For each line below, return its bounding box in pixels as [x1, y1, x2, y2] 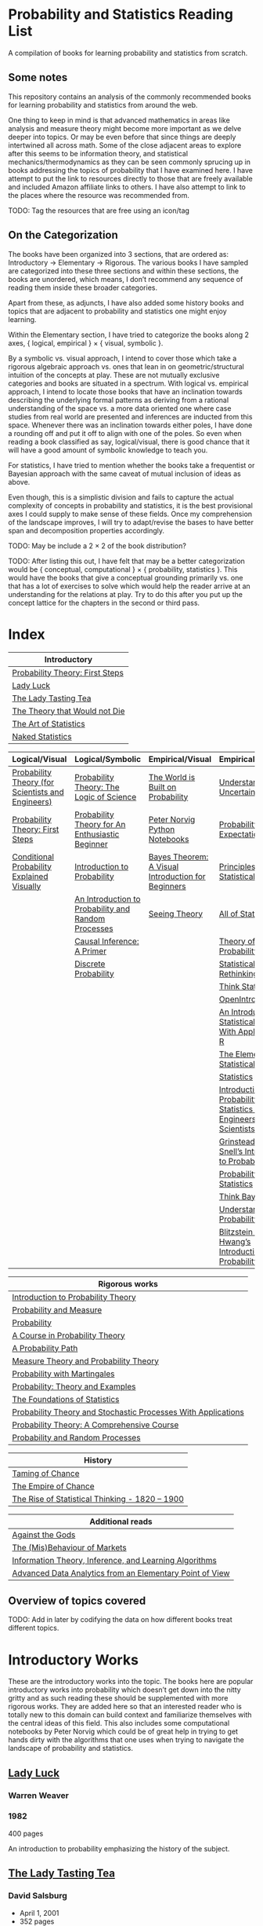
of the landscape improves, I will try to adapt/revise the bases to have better [8, 517, 254, 527]
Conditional [12, 851, 55, 862]
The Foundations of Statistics [12, 1393, 120, 1404]
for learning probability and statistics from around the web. [8, 100, 198, 109]
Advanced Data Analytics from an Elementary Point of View [12, 1567, 230, 1578]
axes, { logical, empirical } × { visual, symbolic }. [8, 338, 164, 347]
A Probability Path [12, 1342, 78, 1353]
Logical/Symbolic [74, 753, 142, 764]
